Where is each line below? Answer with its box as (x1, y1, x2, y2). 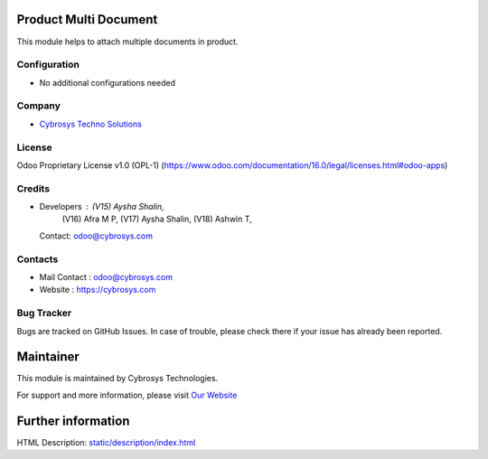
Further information (16, 413, 130, 428)
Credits (16, 182, 50, 194)
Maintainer (16, 349, 80, 365)
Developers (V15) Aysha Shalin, (39, 201, 164, 212)
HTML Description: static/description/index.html (16, 436, 196, 447)
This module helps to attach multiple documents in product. (16, 36, 239, 47)
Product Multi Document (16, 12, 158, 27)
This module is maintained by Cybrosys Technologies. (16, 373, 219, 384)
